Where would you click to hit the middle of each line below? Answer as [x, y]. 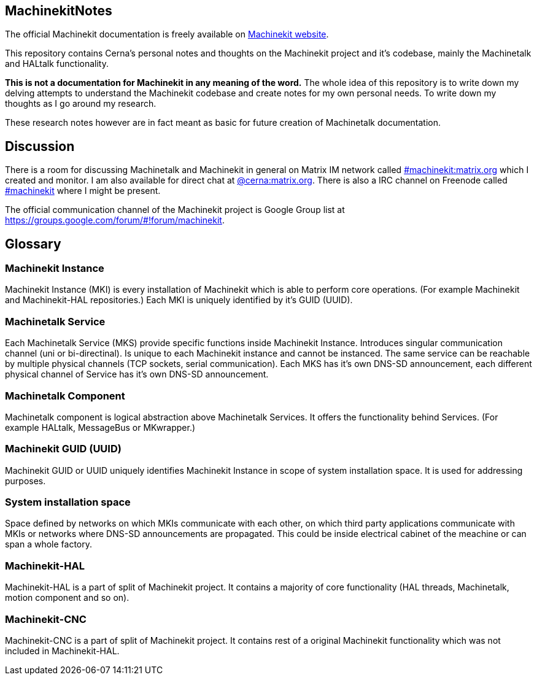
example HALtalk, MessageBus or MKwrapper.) [100, 427]
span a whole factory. [49, 544]
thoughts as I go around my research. [81, 104]
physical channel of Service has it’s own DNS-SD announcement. [137, 374]
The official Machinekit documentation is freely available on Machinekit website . [167, 34]
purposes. [25, 481]
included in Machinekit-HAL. [62, 651]
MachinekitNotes [59, 11]
